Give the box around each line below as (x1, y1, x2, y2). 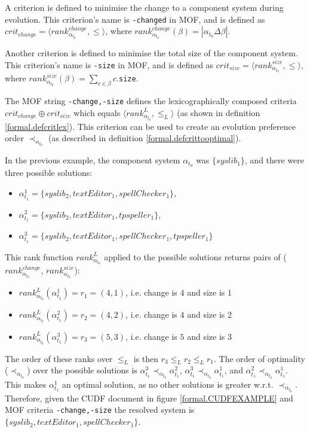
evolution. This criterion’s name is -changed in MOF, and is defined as (5, 13, 265, 25)
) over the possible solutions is (27, 364, 137, 376)
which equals (73, 106, 121, 118)
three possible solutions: (5, 166, 93, 179)
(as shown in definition (177, 106, 260, 118)
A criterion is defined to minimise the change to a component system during (5, 1, 284, 13)
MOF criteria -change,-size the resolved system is (5, 403, 195, 416)
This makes (5, 378, 47, 390)
